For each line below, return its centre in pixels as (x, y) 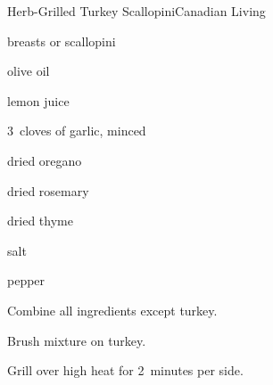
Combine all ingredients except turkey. (112, 310)
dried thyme (40, 221)
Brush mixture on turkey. (77, 340)
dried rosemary (48, 190)
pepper (26, 280)
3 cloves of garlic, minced (77, 131)
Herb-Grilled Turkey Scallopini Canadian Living (136, 11)
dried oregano (45, 160)
